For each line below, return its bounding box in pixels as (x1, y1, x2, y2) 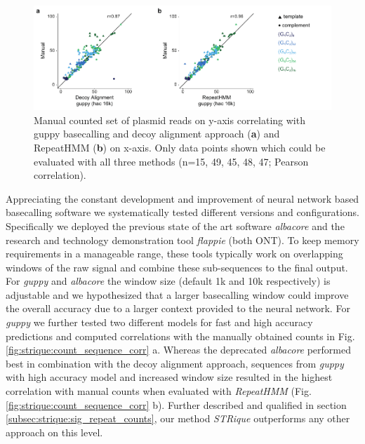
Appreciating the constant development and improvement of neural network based (6, 191, 359, 206)
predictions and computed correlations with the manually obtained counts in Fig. (6, 328, 355, 343)
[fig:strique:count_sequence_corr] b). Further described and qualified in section (6, 397, 347, 412)
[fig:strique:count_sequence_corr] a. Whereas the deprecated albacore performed (6, 342, 352, 357)
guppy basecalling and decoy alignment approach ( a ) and (34, 126, 280, 141)
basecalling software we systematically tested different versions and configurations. (6, 205, 359, 220)
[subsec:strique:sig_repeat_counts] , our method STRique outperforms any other (6, 411, 350, 426)
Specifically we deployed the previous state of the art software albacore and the (6, 218, 345, 233)
